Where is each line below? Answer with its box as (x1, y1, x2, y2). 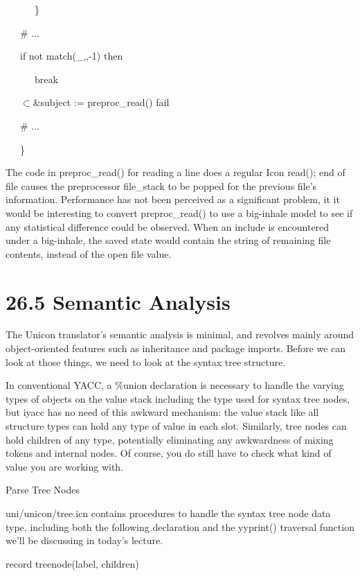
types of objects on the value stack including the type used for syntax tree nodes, (6, 391, 350, 405)
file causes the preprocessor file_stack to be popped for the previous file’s (6, 178, 317, 193)
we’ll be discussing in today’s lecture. (6, 533, 163, 548)
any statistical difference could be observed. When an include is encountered (6, 219, 330, 234)
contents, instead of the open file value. (6, 246, 172, 261)
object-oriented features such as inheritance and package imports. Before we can (6, 341, 346, 356)
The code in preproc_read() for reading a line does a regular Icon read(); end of (6, 165, 345, 180)
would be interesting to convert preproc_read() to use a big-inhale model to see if (6, 205, 353, 220)
